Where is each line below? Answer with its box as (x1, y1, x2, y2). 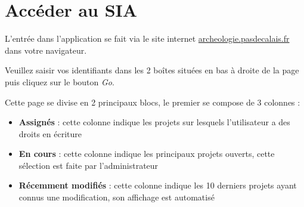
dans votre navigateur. (5, 44, 87, 56)
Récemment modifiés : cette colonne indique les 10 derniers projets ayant (18, 179, 297, 191)
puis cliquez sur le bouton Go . (5, 75, 114, 88)
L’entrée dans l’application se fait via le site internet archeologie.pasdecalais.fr (5, 32, 290, 45)
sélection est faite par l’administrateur (18, 159, 159, 171)
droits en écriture (18, 127, 82, 140)
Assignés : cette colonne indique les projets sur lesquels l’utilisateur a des (18, 116, 290, 128)
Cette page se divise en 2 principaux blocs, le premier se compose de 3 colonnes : (5, 95, 300, 108)
